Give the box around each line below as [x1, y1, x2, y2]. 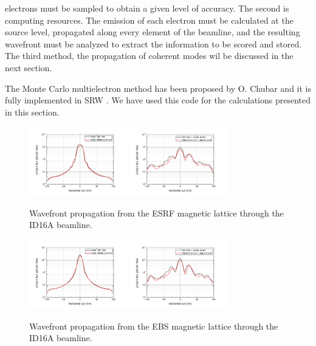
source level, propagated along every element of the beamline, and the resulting [5, 26, 300, 38]
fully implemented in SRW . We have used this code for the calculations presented [5, 94, 311, 106]
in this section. [5, 105, 60, 118]
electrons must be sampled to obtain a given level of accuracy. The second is [5, 2, 289, 14]
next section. [5, 61, 52, 74]
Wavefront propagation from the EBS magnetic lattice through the [29, 319, 278, 332]
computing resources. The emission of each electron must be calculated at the [5, 13, 294, 26]
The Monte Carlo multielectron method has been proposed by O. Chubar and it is [5, 81, 312, 94]
